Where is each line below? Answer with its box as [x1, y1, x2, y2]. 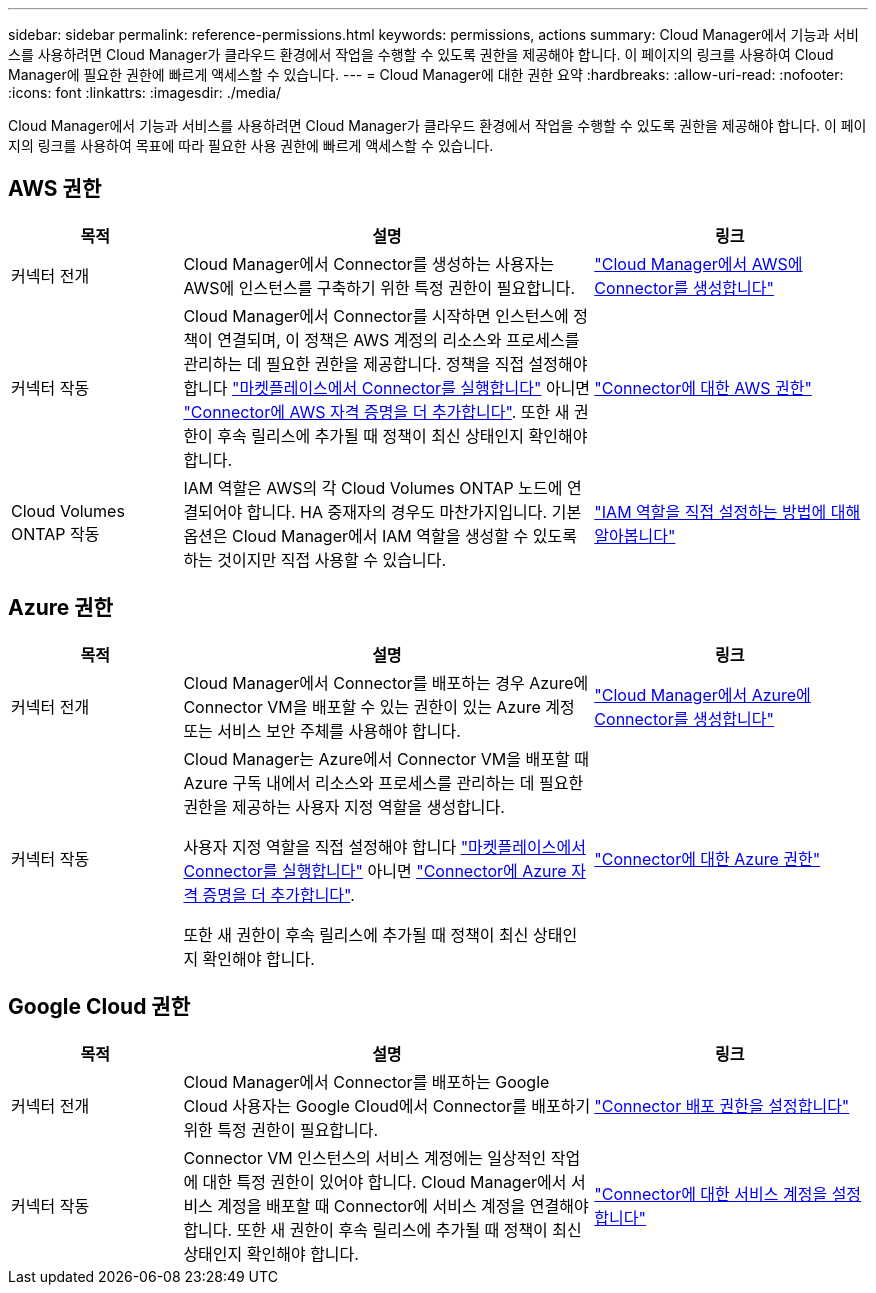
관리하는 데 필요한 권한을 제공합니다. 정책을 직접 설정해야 [183, 353, 588, 374]
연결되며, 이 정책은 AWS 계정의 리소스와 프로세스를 [217, 329, 580, 350]
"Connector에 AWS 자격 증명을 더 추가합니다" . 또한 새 [183, 401, 570, 422]
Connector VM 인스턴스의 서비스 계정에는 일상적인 [183, 1147, 547, 1168]
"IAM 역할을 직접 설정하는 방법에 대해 [594, 501, 861, 522]
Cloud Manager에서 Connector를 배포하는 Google [183, 1071, 550, 1092]
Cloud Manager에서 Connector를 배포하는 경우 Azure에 [183, 672, 589, 693]
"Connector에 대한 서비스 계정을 [594, 1183, 828, 1204]
